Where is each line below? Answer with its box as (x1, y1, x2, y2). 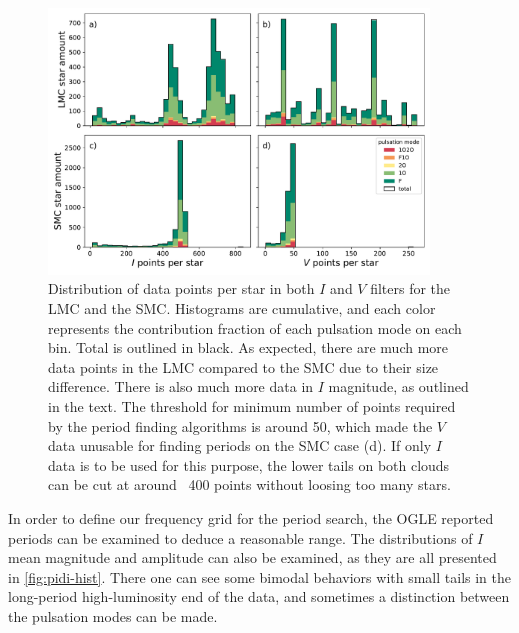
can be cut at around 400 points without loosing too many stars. (48, 474, 451, 495)
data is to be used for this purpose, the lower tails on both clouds (48, 454, 450, 475)
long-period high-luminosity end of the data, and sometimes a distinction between (8, 586, 510, 607)
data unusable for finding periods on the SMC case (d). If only (48, 435, 432, 456)
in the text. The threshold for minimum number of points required (48, 395, 456, 416)
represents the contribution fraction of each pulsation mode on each (48, 317, 462, 338)
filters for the (370, 278, 451, 299)
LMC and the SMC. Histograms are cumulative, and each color (48, 298, 436, 318)
